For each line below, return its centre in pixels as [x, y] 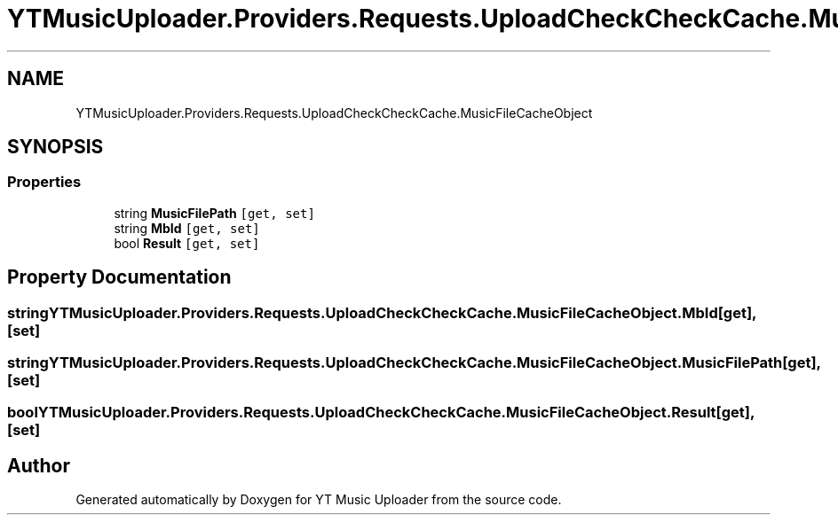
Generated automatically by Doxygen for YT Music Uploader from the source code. [319, 500]
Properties [44, 182]
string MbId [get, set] [187, 228]
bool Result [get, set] [187, 243]
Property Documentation [119, 277]
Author [39, 465]
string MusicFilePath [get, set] [214, 213]
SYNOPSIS [55, 147]
